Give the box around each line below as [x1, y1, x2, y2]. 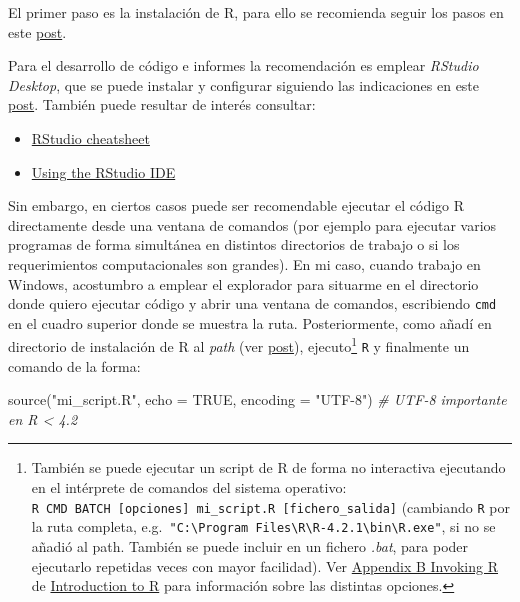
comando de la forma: [8, 355, 141, 376]
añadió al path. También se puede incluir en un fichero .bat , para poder [31, 535, 469, 556]
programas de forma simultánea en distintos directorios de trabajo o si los [8, 234, 460, 255]
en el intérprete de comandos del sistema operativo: [31, 477, 347, 498]
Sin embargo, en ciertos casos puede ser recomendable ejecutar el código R [8, 195, 465, 216]
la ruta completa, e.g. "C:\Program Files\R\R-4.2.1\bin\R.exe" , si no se [31, 516, 496, 537]
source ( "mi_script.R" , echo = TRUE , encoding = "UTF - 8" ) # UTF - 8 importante [8, 389, 507, 410]
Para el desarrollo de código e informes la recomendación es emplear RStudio [8, 55, 479, 76]
